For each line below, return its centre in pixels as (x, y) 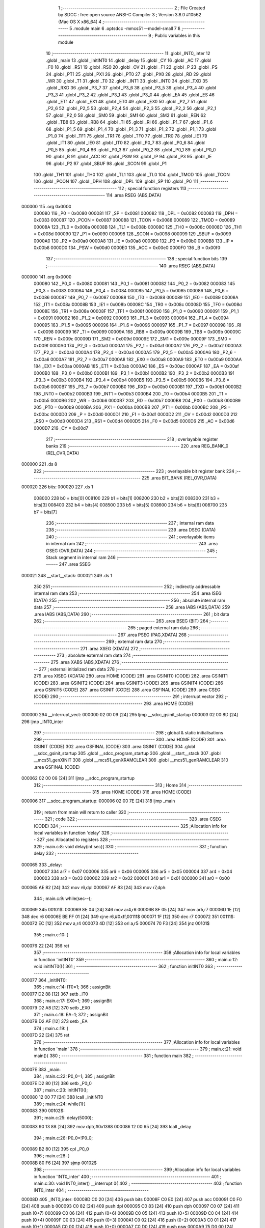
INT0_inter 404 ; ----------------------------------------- (91, 1190)
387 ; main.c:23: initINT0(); (61, 1090)
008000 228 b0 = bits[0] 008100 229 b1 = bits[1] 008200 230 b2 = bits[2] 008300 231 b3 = (127, 498)
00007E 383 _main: (41, 1070)
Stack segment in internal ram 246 (81, 557)
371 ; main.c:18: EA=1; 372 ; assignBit (71, 1014)
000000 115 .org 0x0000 (46, 206)
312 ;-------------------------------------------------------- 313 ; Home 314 (110, 785)
